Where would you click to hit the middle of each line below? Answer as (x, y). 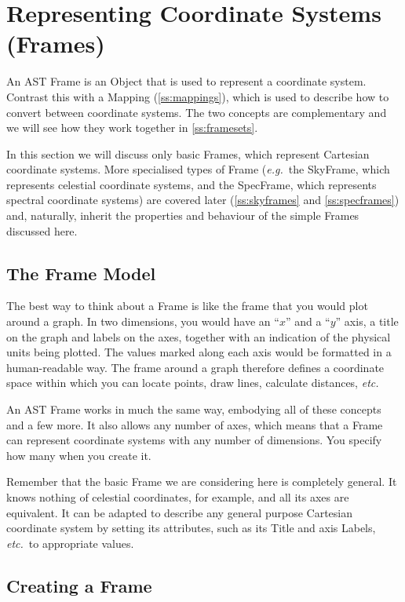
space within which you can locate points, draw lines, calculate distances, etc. (193, 383)
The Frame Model (81, 273)
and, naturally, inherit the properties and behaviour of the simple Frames (183, 215)
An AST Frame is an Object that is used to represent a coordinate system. (186, 81)
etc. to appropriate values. (70, 543)
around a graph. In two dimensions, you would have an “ (143, 321)
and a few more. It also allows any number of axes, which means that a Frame (195, 424)
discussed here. (42, 230)
